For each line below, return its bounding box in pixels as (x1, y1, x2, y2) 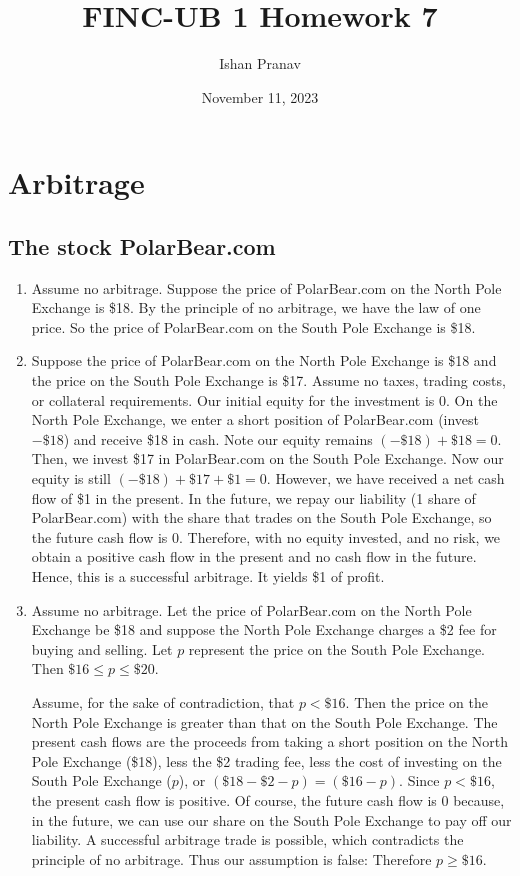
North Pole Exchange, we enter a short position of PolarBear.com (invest (31, 409, 480, 430)
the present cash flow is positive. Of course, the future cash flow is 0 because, (31, 789, 505, 810)
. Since (399, 770, 440, 791)
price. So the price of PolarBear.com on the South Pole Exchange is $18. (31, 316, 476, 337)
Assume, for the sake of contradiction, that (31, 691, 295, 712)
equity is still (31, 468, 111, 489)
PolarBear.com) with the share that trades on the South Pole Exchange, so (31, 507, 492, 528)
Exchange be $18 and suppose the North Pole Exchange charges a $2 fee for (31, 619, 497, 640)
